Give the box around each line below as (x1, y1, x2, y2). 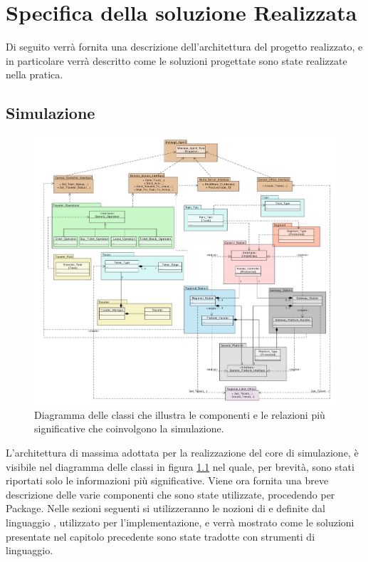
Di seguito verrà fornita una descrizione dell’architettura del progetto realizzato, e (6, 39, 363, 54)
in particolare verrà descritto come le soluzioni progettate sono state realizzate (6, 53, 347, 68)
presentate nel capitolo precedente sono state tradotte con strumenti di (6, 529, 315, 543)
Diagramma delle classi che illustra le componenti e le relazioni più (34, 407, 325, 422)
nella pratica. (6, 67, 63, 82)
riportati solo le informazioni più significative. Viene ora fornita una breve (6, 473, 329, 488)
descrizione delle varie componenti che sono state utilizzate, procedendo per (6, 486, 335, 501)
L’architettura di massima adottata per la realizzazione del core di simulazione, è (6, 445, 359, 460)
